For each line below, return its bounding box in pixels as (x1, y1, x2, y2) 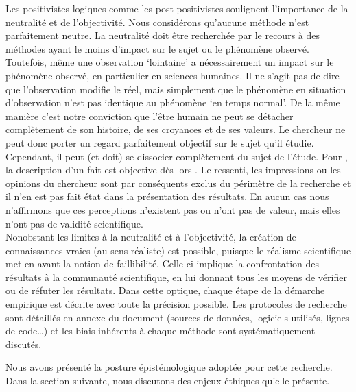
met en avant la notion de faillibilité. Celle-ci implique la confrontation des (5, 256, 320, 271)
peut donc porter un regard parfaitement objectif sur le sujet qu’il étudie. (5, 135, 314, 149)
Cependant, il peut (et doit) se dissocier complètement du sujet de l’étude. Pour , (5, 149, 348, 163)
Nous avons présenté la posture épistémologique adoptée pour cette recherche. (5, 360, 333, 374)
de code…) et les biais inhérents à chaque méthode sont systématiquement (5, 323, 316, 338)
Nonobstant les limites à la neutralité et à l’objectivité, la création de (5, 230, 296, 244)
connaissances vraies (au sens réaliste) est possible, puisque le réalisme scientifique (5, 243, 351, 257)
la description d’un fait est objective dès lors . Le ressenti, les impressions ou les (5, 162, 341, 177)
